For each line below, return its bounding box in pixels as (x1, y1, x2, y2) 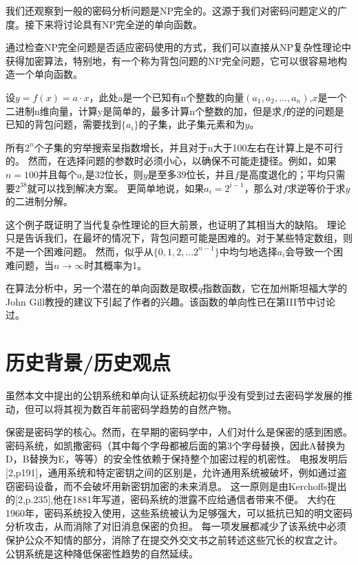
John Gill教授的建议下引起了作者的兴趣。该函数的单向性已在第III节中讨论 (6, 294, 336, 308)
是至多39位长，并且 (147, 167, 235, 181)
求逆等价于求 (287, 180, 346, 195)
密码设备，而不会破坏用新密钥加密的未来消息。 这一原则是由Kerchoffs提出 (14, 478, 347, 493)
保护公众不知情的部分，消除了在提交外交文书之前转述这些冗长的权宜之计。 (6, 532, 343, 546)
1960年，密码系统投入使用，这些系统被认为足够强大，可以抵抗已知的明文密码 (6, 505, 352, 520)
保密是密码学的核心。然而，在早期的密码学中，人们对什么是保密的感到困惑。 (6, 425, 352, 439)
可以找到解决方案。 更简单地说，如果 (36, 180, 204, 195)
